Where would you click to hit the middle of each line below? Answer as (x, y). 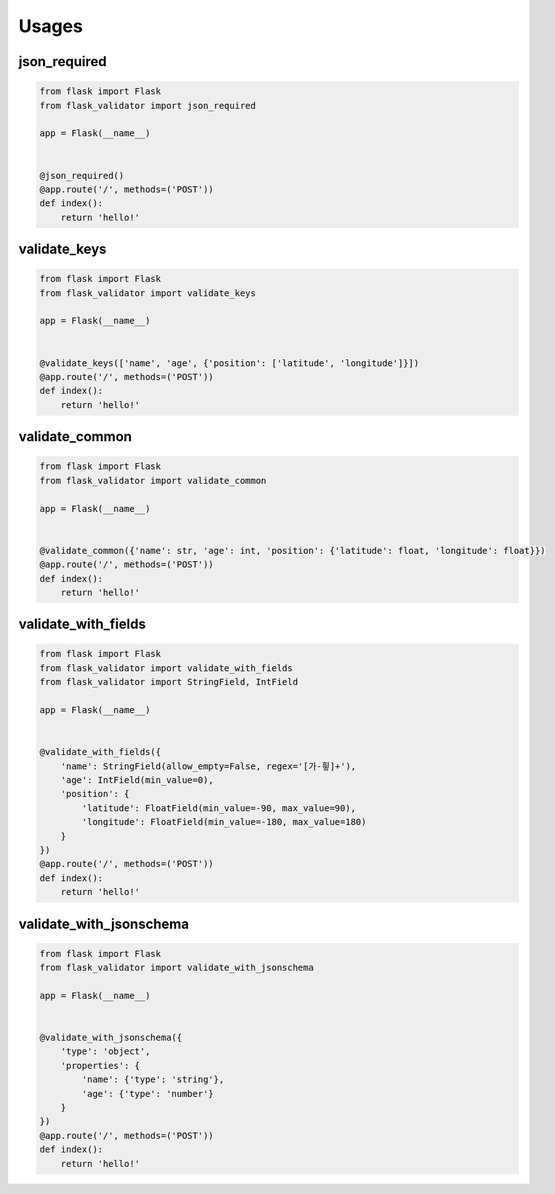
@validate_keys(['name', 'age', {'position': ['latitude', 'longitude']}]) (229, 363)
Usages (51, 26)
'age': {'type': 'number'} (147, 1093)
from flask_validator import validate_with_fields (166, 668)
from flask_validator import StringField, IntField (169, 682)
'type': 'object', (105, 1051)
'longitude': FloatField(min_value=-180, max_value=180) (224, 822)
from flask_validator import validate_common (153, 480)
